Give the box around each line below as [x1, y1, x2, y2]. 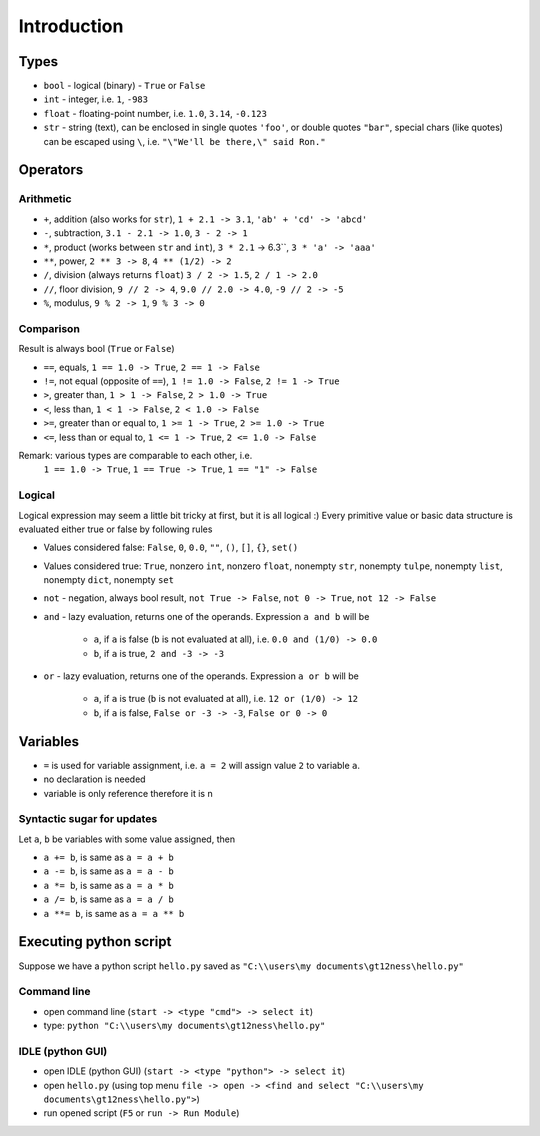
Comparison [18, 321, 80, 335]
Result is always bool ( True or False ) [18, 343, 175, 355]
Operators [18, 161, 84, 179]
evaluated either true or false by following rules [18, 523, 213, 535]
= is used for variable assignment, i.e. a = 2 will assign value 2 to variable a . [43, 759, 360, 771]
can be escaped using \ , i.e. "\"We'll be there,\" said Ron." [43, 135, 326, 147]
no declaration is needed [43, 773, 146, 785]
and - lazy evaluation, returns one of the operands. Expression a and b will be [43, 610, 370, 622]
